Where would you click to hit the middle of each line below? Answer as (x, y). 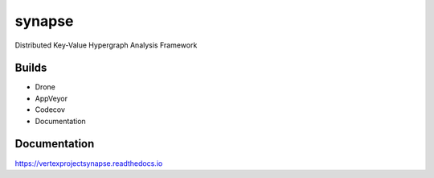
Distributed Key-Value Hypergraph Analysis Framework (106, 45)
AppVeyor (51, 98)
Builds (31, 68)
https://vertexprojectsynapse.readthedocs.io (89, 163)
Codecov (50, 110)
